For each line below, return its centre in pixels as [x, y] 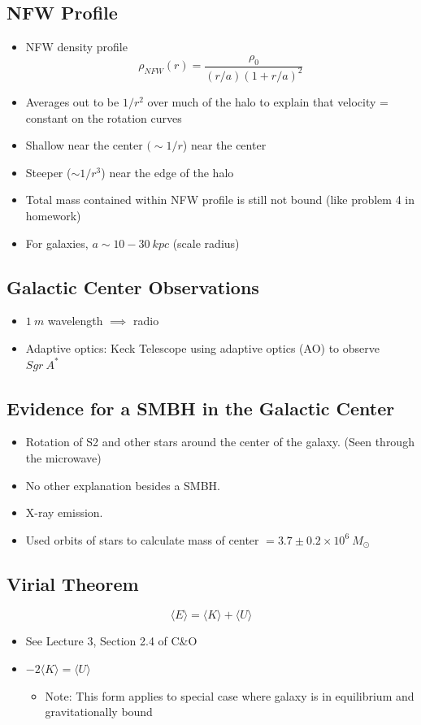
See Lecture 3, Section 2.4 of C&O [111, 641]
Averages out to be [72, 101]
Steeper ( [48, 172]
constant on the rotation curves [104, 117]
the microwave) [63, 457]
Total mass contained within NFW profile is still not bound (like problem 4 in [220, 200]
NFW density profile [76, 47]
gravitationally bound [99, 712]
